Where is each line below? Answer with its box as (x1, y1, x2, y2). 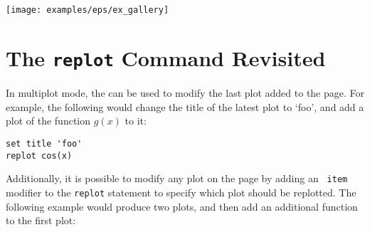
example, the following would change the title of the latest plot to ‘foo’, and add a (6, 99, 364, 114)
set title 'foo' (6, 138, 83, 149)
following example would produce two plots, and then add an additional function (6, 199, 358, 213)
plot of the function (6, 113, 91, 128)
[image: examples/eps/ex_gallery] (6, 5, 169, 16)
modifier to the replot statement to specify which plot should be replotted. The (6, 184, 356, 199)
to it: (125, 113, 147, 128)
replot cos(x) (6, 150, 73, 161)
